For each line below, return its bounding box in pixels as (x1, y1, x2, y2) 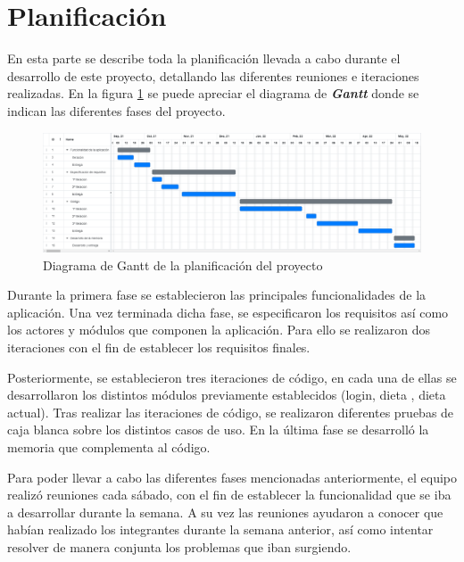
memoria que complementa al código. (7, 438, 211, 456)
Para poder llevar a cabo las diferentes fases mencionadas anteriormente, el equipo (7, 467, 458, 486)
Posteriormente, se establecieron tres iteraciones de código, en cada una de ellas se (7, 368, 457, 386)
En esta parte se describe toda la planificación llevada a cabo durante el (7, 49, 401, 68)
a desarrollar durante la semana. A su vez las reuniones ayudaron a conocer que (7, 502, 443, 521)
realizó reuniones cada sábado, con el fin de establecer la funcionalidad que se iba (7, 485, 452, 504)
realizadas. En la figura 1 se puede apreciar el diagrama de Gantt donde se (7, 84, 419, 103)
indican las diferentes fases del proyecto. (7, 101, 226, 120)
